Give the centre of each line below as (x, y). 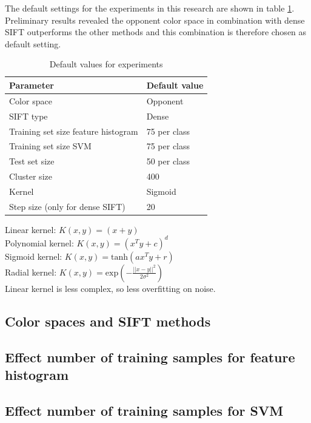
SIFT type (28, 116)
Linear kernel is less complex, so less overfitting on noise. (110, 288)
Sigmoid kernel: (34, 256)
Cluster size (31, 176)
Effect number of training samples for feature (150, 357)
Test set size (32, 161)
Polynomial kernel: (39, 242)
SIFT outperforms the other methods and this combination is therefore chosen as (156, 32)
